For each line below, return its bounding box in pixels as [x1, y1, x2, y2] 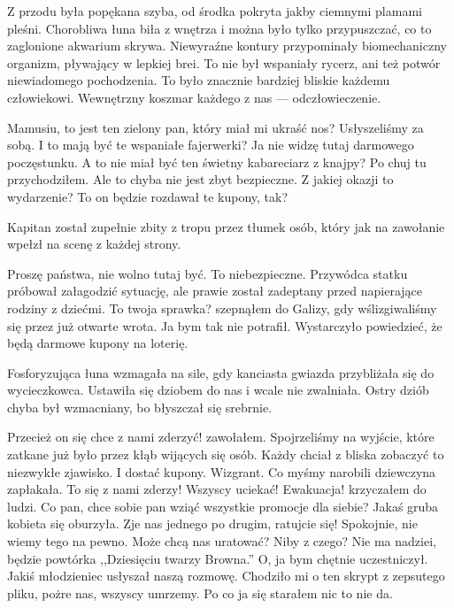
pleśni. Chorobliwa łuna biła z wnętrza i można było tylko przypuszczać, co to [7, 19, 432, 37]
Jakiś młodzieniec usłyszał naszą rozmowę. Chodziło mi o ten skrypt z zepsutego [7, 566, 445, 585]
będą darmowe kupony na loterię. [7, 334, 189, 352]
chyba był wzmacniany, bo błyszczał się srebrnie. [7, 397, 273, 416]
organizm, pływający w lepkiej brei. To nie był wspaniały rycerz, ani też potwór [7, 53, 441, 72]
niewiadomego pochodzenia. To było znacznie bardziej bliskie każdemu [7, 71, 390, 89]
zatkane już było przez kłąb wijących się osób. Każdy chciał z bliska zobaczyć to [7, 445, 444, 464]
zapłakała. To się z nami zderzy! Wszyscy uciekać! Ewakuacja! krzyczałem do [7, 480, 427, 498]
